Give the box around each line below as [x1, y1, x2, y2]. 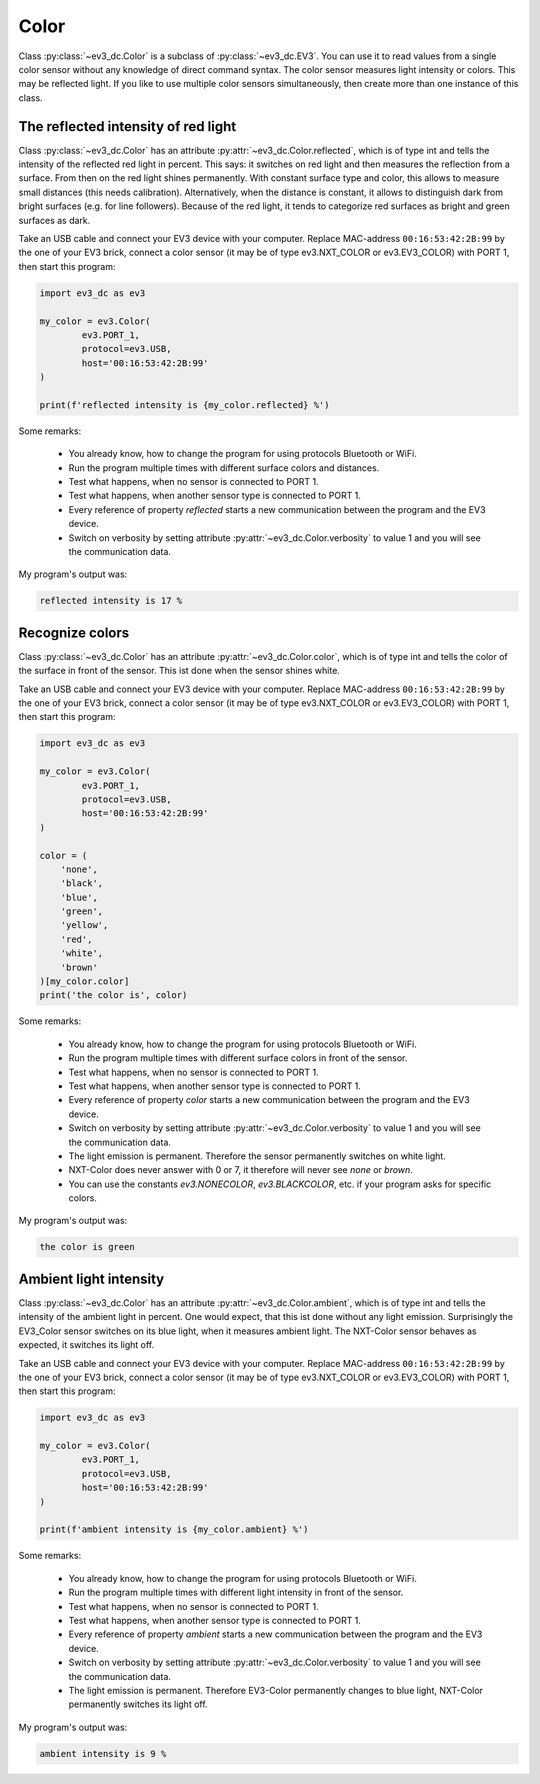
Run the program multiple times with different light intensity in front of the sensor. [68, 1586, 404, 1599]
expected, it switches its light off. [18, 1339, 155, 1351]
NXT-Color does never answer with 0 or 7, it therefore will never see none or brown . [68, 1164, 414, 1176]
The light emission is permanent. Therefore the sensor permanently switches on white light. [68, 1150, 447, 1162]
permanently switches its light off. [68, 1698, 209, 1710]
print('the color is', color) [39, 990, 188, 1001]
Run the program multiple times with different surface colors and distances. [68, 461, 380, 474]
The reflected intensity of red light [18, 118, 237, 135]
